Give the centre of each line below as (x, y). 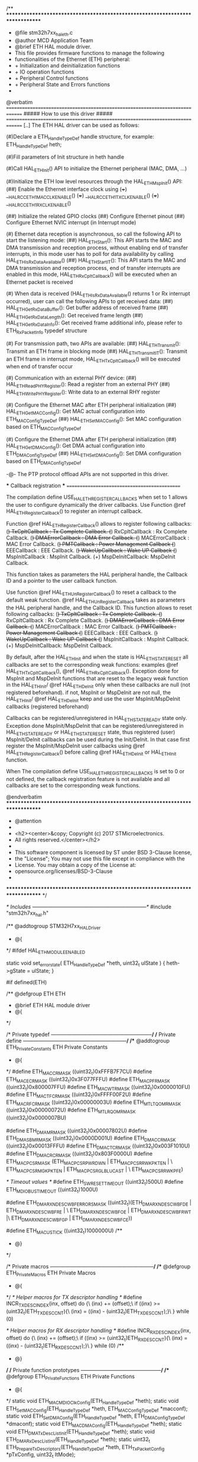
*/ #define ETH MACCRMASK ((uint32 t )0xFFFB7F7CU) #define (79, 1072)
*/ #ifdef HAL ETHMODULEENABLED (46, 951)
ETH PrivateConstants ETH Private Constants (57, 1048)
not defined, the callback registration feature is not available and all (88, 779)
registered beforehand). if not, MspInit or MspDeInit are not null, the (89, 693)
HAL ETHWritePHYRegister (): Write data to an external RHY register (83, 393)
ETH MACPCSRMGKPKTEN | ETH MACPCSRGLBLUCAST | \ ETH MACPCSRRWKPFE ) (95, 1170)
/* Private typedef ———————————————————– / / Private (91, 1034)
